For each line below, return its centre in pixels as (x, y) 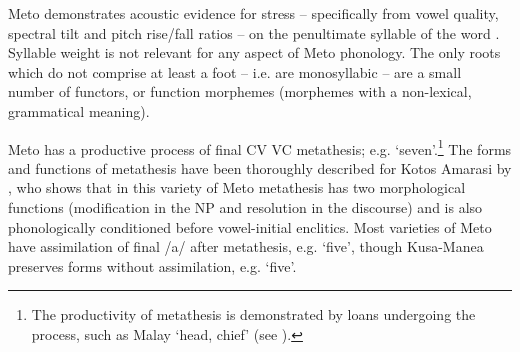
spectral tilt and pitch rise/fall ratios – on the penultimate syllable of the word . (254, 32)
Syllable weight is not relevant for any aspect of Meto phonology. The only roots (254, 52)
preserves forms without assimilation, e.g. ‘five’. (152, 265)
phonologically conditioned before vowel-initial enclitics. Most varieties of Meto (250, 226)
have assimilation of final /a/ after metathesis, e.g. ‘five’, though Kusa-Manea (246, 246)
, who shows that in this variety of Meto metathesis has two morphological (237, 187)
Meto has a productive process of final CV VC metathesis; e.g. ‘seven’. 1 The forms (260, 147)
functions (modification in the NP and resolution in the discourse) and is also (245, 207)
